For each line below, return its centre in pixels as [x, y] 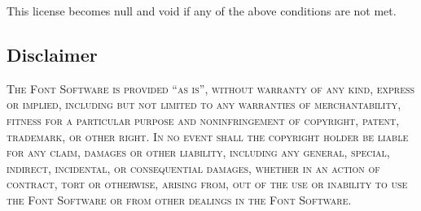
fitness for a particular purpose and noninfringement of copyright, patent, [203, 120]
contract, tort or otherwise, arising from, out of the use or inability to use [207, 184]
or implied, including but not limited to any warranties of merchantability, [204, 104]
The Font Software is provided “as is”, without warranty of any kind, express [211, 88]
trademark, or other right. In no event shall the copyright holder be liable [208, 136]
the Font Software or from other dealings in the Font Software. [179, 199]
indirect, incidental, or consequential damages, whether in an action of [193, 168]
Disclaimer [52, 54]
